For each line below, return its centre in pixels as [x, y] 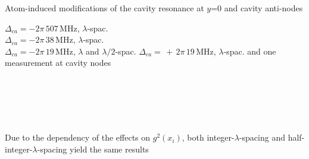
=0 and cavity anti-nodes [257, 8]
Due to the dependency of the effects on [78, 137]
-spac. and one [250, 51]
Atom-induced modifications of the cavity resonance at [104, 8]
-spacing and [262, 137]
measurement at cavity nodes [58, 63]
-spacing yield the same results [93, 149]
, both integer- [208, 137]
